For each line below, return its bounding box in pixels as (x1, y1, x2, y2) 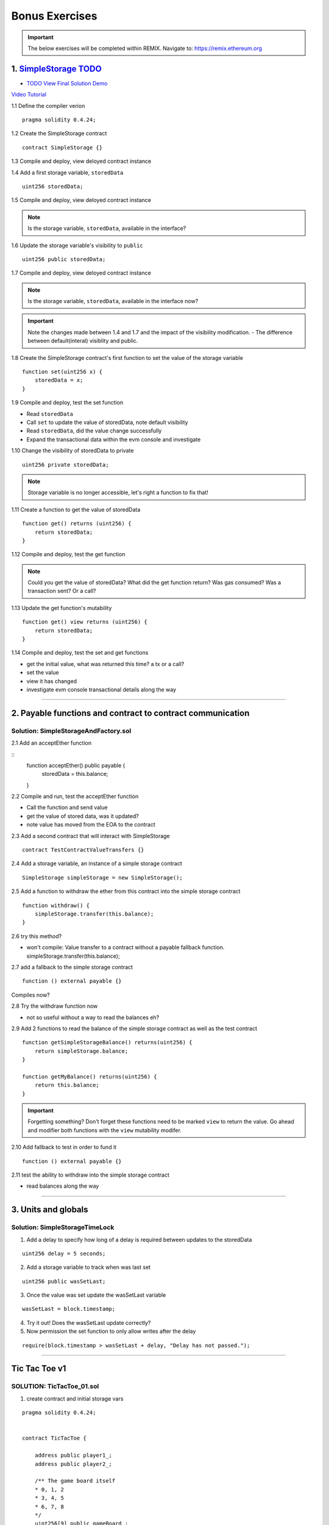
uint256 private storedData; (22, 461, 109, 468)
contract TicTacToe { (22, 1435, 87, 1442)
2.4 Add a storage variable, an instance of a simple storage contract (11, 860, 182, 867)
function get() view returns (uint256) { (22, 619, 147, 625)
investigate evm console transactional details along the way (26, 686, 177, 693)
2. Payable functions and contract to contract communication (11, 708, 250, 718)
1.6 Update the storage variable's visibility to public (11, 242, 143, 249)
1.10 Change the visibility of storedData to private (11, 447, 134, 454)
